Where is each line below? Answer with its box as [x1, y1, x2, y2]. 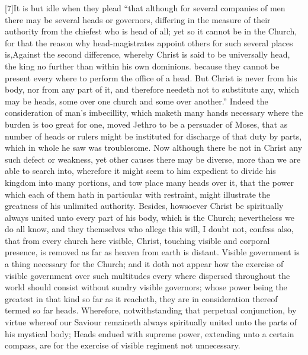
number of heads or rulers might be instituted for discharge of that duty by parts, [5, 129, 302, 142]
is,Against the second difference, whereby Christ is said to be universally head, [5, 48, 290, 61]
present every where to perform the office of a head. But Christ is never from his [5, 71, 297, 84]
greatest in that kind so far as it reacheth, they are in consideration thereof [5, 292, 278, 305]
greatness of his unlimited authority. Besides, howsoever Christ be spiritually [5, 199, 284, 212]
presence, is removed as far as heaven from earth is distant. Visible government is [5, 246, 300, 258]
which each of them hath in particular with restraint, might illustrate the [5, 188, 270, 200]
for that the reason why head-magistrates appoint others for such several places [5, 36, 293, 49]
